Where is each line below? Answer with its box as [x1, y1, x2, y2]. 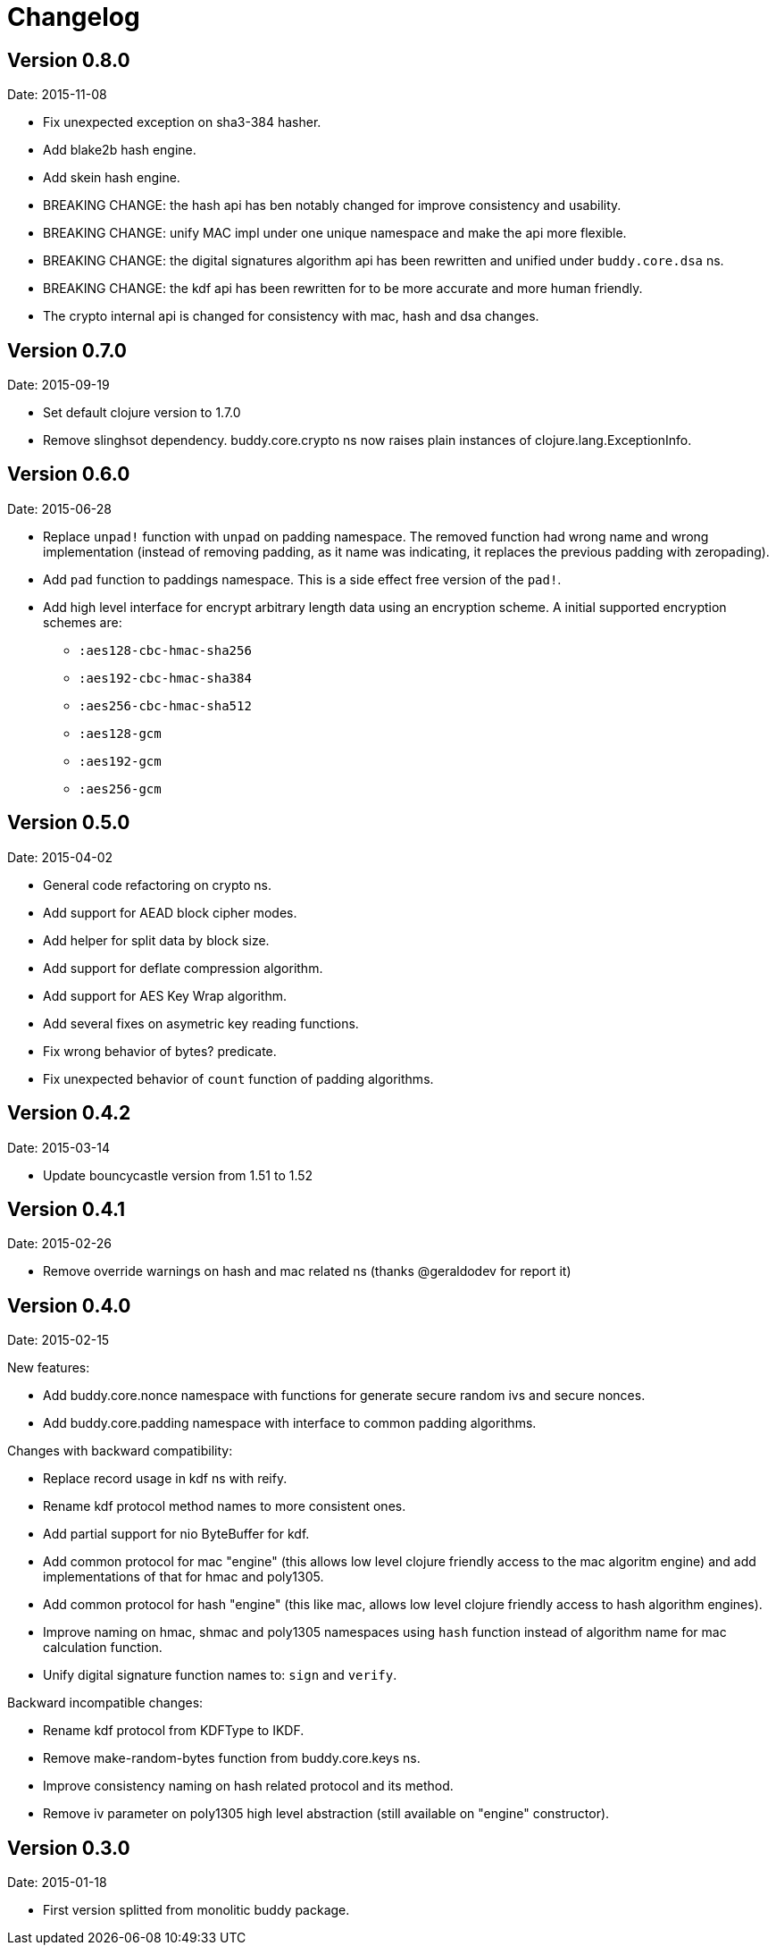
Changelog [7, 2, 140, 32]
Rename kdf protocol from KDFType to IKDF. [43, 1723, 305, 1739]
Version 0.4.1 [7, 1197, 126, 1220]
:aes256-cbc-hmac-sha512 [79, 698, 252, 713]
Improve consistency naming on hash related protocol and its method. [43, 1778, 454, 1794]
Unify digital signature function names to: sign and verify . [43, 1667, 397, 1683]
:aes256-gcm [79, 781, 162, 796]
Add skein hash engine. [43, 170, 180, 186]
